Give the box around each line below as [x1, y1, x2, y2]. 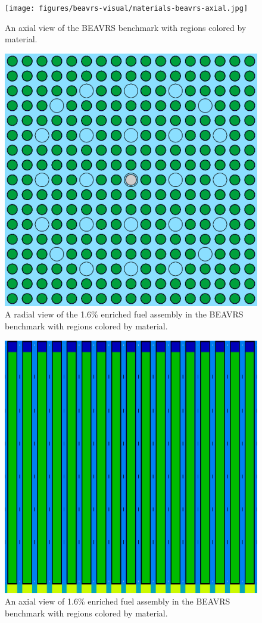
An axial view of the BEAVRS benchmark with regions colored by [5, 21, 247, 33]
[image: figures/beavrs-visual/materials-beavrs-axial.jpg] [5, 4, 248, 13]
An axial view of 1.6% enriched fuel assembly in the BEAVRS [5, 595, 230, 608]
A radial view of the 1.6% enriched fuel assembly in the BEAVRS [5, 308, 244, 320]
